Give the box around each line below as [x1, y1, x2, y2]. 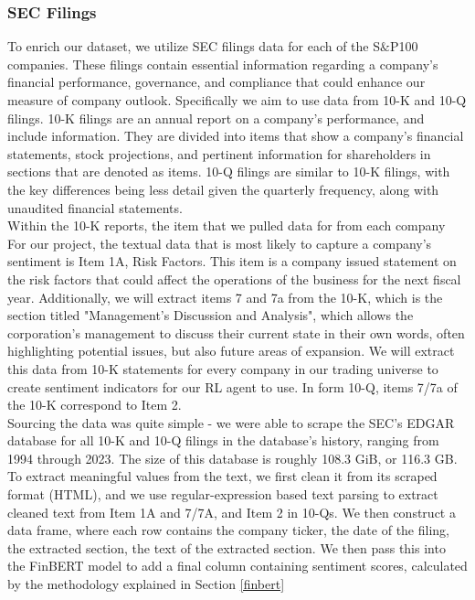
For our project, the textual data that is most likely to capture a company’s [7, 233, 432, 252]
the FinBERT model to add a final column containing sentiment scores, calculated [7, 556, 468, 575]
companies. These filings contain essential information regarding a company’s [7, 54, 438, 73]
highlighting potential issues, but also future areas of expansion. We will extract [7, 341, 455, 360]
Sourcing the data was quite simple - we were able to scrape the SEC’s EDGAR [7, 412, 455, 432]
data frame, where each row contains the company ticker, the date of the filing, [7, 520, 449, 540]
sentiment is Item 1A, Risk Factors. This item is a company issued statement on [7, 252, 457, 271]
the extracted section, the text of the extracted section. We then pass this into [7, 538, 446, 557]
